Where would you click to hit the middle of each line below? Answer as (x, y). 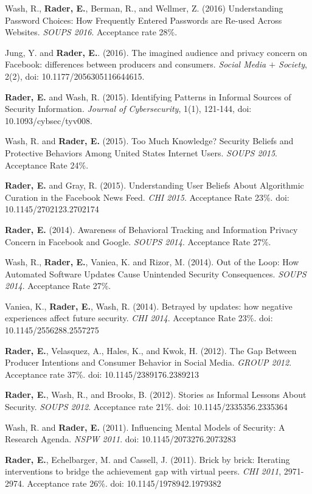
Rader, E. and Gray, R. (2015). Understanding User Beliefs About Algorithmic (154, 185)
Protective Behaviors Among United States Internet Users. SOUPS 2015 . (141, 152)
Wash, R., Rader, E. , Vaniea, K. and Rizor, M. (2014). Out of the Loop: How (152, 262)
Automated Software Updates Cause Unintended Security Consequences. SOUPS (156, 273)
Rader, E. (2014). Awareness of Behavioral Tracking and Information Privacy (151, 229)
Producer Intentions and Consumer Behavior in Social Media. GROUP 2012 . (148, 362)
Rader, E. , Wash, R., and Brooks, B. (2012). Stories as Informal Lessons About (156, 395)
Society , (293, 64)
